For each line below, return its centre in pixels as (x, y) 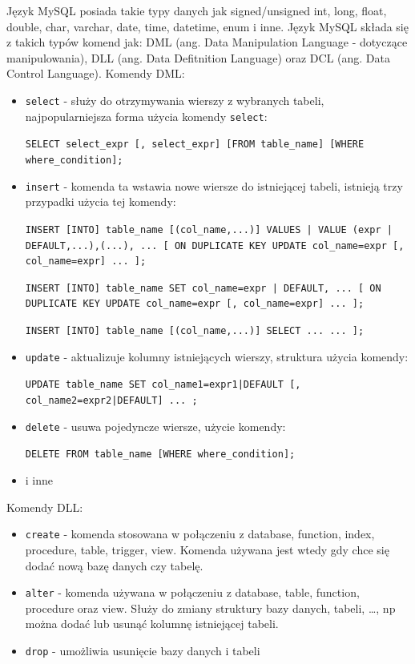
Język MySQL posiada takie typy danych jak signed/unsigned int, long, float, (197, 10)
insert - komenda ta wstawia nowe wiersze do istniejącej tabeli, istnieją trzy (214, 185)
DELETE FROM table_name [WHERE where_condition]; (160, 455)
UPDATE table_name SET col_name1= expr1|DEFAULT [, (163, 385)
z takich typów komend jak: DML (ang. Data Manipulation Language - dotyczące (207, 42)
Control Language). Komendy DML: (96, 73)
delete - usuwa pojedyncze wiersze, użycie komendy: (155, 426)
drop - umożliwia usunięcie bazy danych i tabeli (143, 650)
